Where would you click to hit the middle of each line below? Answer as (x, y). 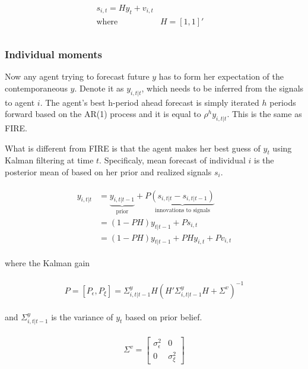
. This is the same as (264, 114)
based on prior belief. (164, 316)
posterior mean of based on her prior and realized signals (108, 171)
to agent (20, 102)
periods (283, 102)
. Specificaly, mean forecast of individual (172, 160)
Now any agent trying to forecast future (77, 76)
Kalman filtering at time (49, 160)
